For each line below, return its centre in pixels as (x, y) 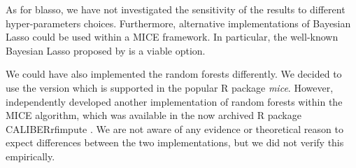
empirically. (30, 156)
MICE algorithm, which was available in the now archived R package (154, 115)
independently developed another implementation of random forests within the (174, 101)
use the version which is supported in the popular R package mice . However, (170, 87)
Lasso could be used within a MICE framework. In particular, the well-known (172, 37)
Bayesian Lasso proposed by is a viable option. (106, 50)
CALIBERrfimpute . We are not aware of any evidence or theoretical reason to (175, 128)
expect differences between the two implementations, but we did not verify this (175, 142)
